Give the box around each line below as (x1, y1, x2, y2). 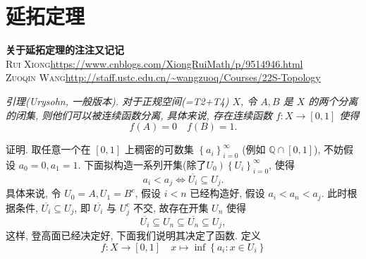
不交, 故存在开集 (133, 200, 209, 215)
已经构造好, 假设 (190, 186, 265, 200)
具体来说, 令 (6, 186, 61, 200)
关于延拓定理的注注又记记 (6, 42, 124, 57)
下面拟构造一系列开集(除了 (83, 157, 207, 171)
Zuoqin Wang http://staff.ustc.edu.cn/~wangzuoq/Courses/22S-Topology (6, 70, 321, 85)
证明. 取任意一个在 (6, 142, 91, 157)
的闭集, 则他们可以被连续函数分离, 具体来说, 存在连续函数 (6, 107, 272, 122)
